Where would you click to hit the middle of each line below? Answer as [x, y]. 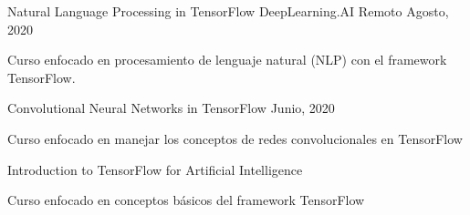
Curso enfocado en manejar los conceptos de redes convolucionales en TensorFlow [235, 138]
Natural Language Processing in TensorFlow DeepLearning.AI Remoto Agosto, [228, 11]
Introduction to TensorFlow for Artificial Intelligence [155, 169]
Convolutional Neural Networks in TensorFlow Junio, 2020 [171, 108]
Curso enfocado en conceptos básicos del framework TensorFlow [186, 200]
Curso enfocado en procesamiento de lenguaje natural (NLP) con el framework [227, 60]
